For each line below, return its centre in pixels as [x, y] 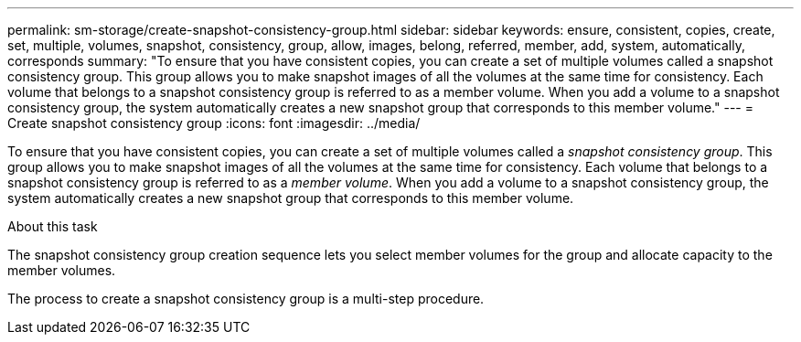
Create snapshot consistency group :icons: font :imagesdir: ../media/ [214, 123]
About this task [53, 226]
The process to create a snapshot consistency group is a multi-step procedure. [246, 299]
